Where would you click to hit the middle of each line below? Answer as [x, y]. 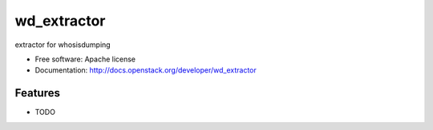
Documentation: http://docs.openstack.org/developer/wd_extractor [146, 70]
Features [37, 93]
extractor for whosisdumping [63, 45]
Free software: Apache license [85, 59]
